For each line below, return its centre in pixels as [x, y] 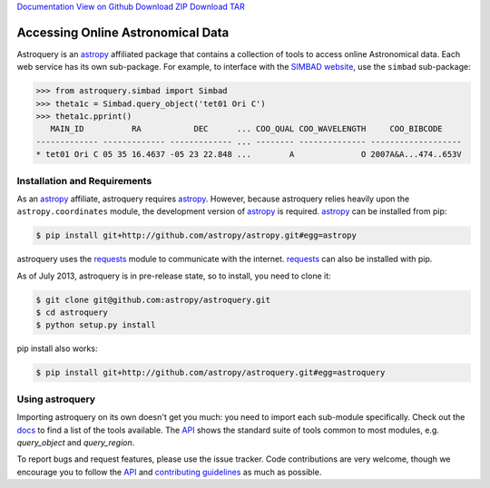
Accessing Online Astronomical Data [123, 32]
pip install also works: [57, 348]
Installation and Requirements [84, 181]
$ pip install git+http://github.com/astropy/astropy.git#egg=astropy [196, 235]
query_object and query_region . [76, 442]
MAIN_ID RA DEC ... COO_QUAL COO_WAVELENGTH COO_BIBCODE [247, 129]
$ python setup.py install [96, 325]
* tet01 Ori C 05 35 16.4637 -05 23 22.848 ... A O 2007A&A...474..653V [249, 155]
